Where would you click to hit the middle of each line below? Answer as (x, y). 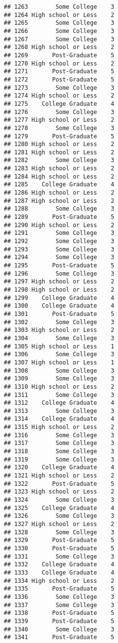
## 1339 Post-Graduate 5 (59, 621)
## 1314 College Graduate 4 (59, 419)
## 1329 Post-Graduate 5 (59, 540)
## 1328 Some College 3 (59, 532)
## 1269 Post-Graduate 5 (59, 55)
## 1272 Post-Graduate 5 (59, 79)
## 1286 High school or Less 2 (59, 193)
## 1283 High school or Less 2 (59, 169)
